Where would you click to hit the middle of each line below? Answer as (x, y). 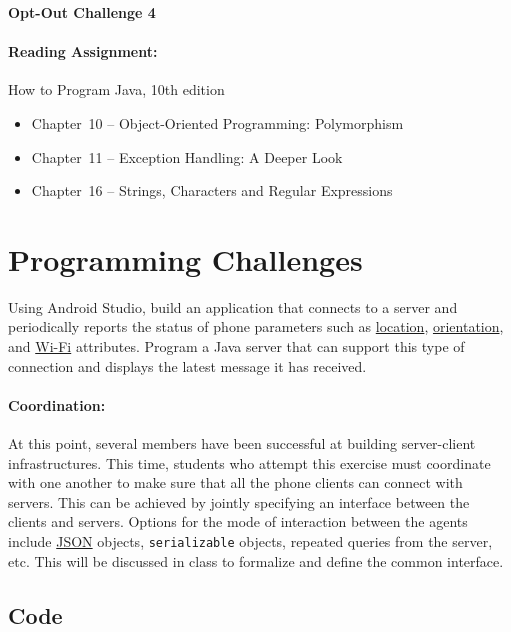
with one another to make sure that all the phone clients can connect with (235, 482)
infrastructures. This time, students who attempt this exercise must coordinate (249, 462)
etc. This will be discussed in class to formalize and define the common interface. (256, 560)
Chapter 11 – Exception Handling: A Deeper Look (187, 156)
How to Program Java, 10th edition (116, 89)
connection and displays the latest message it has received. (187, 365)
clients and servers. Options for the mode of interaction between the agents (238, 521)
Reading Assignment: (83, 51)
